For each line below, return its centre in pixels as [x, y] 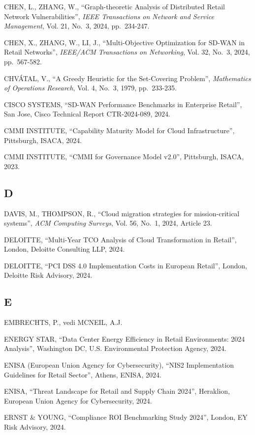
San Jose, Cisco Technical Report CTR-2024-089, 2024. [87, 114]
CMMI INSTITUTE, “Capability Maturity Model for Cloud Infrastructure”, [119, 130]
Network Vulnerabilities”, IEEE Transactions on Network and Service [109, 16]
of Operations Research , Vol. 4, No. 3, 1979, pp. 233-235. [90, 88]
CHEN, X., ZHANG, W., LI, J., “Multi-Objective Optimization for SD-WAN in [125, 42]
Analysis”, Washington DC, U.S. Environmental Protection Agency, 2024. [115, 348]
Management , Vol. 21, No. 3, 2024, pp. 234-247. [77, 26]
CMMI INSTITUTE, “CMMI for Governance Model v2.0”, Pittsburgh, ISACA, [124, 157]
